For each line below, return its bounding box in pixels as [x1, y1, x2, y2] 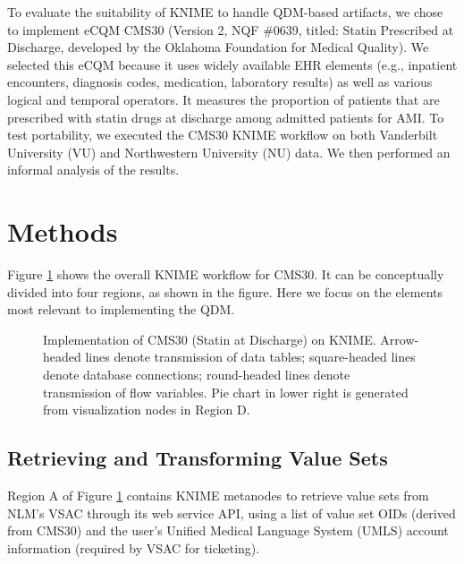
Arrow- [380, 329, 419, 348]
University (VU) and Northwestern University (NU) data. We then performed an [7, 142, 451, 161]
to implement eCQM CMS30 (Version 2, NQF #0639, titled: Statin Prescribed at [7, 20, 454, 38]
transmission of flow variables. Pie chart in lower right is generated [43, 382, 409, 401]
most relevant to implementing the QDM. [7, 300, 235, 319]
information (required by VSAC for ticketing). [7, 538, 260, 557]
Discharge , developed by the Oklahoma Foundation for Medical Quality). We [7, 38, 429, 56]
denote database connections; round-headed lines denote [43, 365, 350, 384]
